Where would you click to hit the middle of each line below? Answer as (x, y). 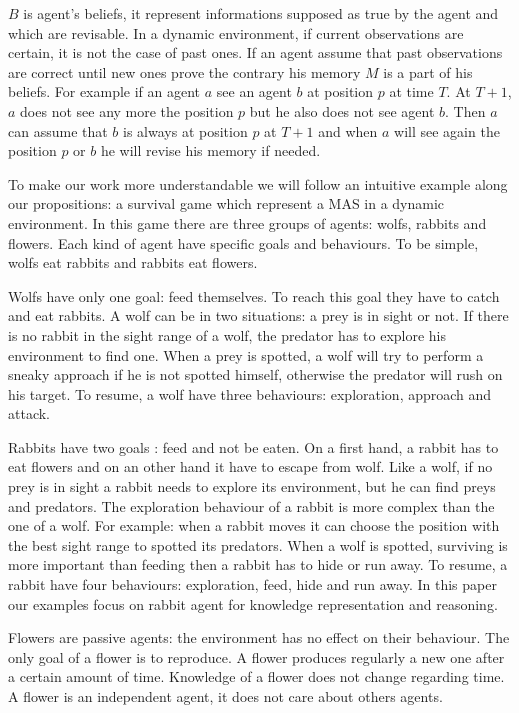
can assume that (58, 130)
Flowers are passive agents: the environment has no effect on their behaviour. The (259, 637)
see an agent (254, 91)
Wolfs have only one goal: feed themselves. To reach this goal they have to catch (254, 295)
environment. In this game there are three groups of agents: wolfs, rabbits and (247, 222)
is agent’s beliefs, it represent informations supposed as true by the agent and (261, 13)
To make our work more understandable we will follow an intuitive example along (258, 183)
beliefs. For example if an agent (104, 91)
